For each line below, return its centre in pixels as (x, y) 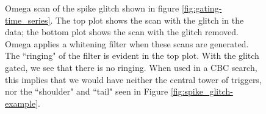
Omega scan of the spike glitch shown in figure (92, 8)
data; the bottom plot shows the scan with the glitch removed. (122, 32)
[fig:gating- (202, 8)
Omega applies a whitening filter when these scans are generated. (127, 43)
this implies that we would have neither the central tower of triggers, (133, 79)
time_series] (28, 20)
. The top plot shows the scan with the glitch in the (147, 20)
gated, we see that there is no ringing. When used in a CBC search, (131, 67)
